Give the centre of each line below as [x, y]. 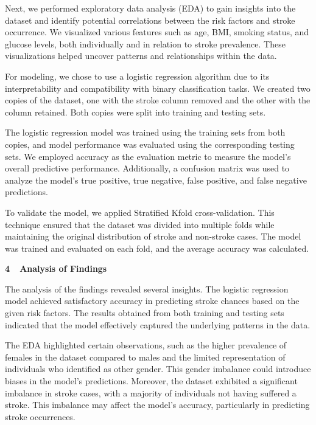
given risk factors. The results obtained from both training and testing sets [145, 313]
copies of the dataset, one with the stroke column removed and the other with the [158, 100]
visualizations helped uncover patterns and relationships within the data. [141, 56]
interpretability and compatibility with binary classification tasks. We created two [158, 88]
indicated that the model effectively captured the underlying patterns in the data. [158, 324]
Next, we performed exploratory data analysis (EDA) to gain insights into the [150, 8]
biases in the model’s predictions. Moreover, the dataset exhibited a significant [151, 381]
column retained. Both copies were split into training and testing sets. [135, 112]
